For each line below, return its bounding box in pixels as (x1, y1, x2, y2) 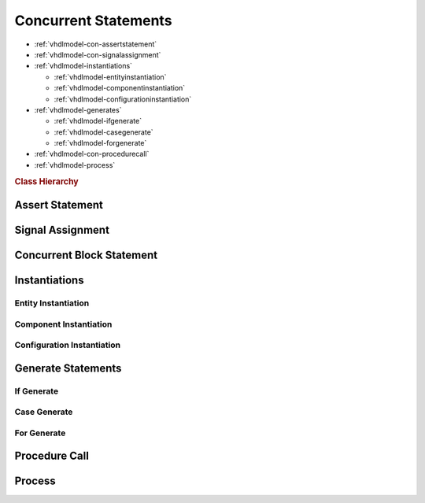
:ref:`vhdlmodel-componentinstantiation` (54, 83, 186, 93)
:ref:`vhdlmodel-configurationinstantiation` (54, 94, 192, 104)
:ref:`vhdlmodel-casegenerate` (54, 127, 153, 137)
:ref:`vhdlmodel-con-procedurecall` (34, 150, 150, 159)
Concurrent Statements (14, 12, 172, 29)
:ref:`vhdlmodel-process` (34, 160, 116, 169)
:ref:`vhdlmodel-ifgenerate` (54, 117, 142, 126)
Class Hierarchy (14, 176, 79, 187)
